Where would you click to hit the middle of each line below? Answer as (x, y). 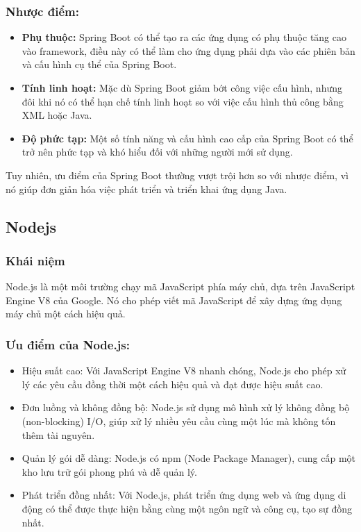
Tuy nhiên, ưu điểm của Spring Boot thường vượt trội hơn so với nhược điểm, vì (177, 175)
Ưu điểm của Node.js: (68, 344)
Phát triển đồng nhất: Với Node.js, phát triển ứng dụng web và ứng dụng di (184, 495)
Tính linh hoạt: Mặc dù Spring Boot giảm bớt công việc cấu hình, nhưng (182, 88)
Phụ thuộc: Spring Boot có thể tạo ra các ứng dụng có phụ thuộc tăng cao (184, 37)
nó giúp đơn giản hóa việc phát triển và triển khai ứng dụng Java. (146, 189)
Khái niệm (35, 260)
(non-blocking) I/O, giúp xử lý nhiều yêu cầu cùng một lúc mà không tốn (179, 421)
